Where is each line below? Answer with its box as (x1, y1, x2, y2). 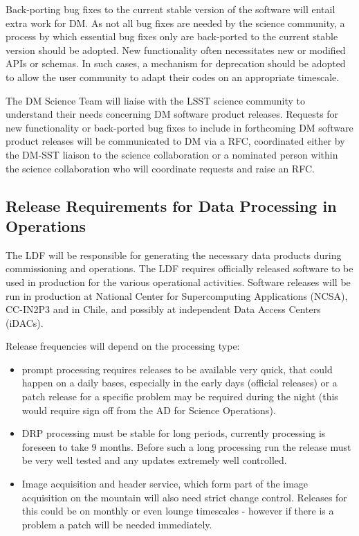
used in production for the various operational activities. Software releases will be (6, 274, 351, 289)
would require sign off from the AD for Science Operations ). (21, 402, 276, 417)
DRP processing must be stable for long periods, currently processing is (21, 426, 326, 440)
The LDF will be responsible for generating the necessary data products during (6, 247, 342, 262)
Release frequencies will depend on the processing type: (6, 339, 240, 353)
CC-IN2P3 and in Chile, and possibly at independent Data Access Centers (6, 302, 321, 316)
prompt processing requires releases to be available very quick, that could (21, 361, 333, 376)
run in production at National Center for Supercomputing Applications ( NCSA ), (6, 288, 348, 303)
